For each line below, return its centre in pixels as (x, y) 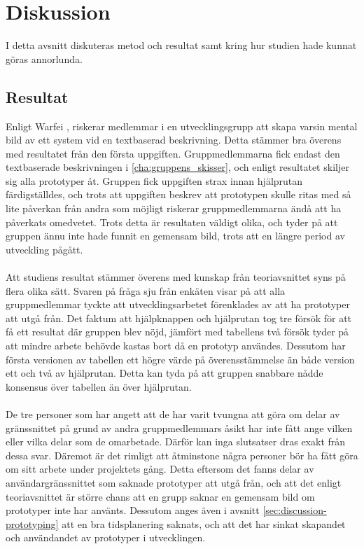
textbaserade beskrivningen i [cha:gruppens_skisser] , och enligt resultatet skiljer (177, 167)
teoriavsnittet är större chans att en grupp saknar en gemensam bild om (160, 496)
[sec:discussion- (295, 510)
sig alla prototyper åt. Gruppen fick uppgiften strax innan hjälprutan (154, 180)
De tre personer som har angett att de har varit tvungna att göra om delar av (173, 414)
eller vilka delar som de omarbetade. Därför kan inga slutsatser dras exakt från (176, 442)
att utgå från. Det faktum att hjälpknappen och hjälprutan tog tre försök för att (179, 318)
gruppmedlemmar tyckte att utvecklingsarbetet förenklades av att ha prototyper (178, 304)
